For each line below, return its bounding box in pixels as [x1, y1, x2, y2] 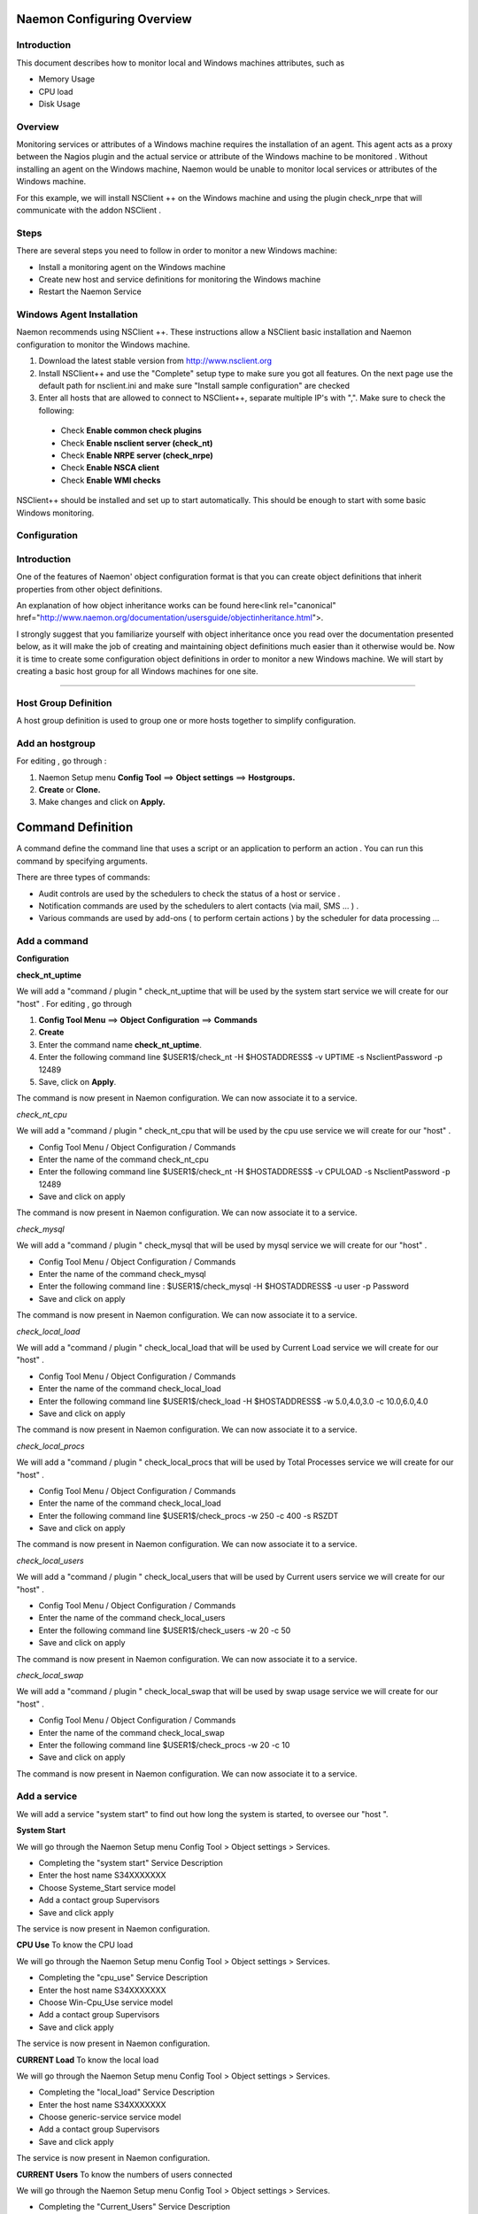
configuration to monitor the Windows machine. [16, 339, 190, 350]
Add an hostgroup [16, 737, 96, 749]
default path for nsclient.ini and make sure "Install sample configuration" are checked [38, 381, 350, 391]
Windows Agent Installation [16, 308, 139, 321]
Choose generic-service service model [38, 2112, 181, 2123]
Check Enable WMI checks [60, 475, 161, 485]
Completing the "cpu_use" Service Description [38, 1972, 208, 1983]
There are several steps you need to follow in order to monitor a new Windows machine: [16, 245, 338, 256]
